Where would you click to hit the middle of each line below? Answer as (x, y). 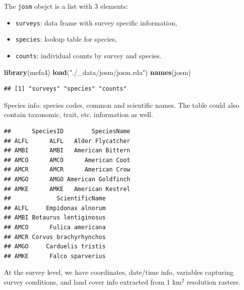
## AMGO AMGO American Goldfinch (67, 179)
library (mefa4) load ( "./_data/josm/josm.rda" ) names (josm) (98, 72)
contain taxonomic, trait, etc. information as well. (79, 114)
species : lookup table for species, (66, 39)
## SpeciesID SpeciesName (67, 131)
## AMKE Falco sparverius (55, 256)
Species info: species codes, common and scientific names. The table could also (122, 105)
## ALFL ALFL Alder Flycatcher (67, 141)
